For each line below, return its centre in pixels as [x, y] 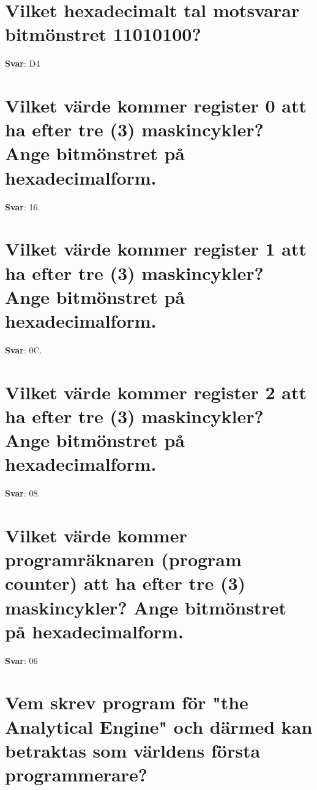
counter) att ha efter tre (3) [125, 583]
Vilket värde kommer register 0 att [156, 105]
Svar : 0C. [24, 349]
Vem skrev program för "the [127, 702]
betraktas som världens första [133, 750]
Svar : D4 [23, 63]
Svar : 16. [23, 206]
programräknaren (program [123, 559]
